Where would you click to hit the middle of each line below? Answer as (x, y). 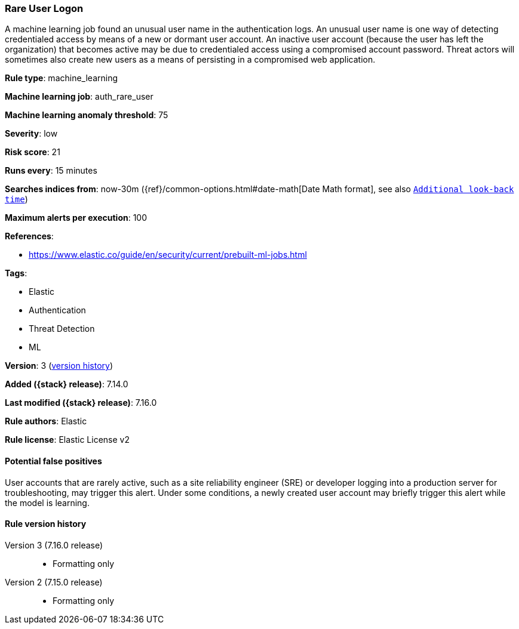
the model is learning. (47, 502)
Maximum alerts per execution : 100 (76, 218)
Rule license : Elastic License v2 (67, 440)
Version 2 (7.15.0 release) (54, 582)
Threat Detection (62, 329)
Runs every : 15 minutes (51, 171)
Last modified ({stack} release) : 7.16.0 (81, 403)
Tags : (16, 273)
